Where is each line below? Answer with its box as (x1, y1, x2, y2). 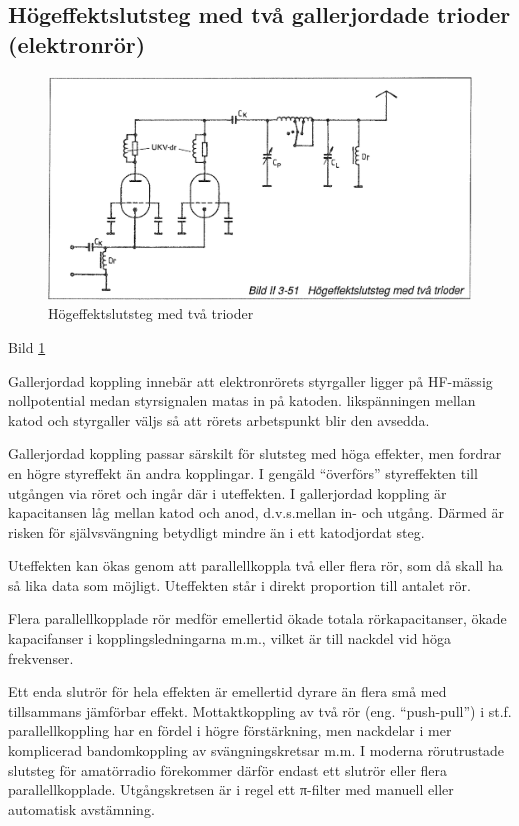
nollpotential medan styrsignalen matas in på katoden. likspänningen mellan (8, 390, 476, 411)
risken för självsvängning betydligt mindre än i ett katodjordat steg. (8, 521, 425, 542)
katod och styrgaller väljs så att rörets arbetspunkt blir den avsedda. (8, 409, 430, 430)
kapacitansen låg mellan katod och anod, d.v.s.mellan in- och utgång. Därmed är (8, 502, 504, 523)
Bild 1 (8, 336, 46, 357)
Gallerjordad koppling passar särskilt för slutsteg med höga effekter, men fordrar (8, 443, 502, 464)
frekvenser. (8, 647, 74, 668)
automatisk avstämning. (8, 798, 155, 819)
